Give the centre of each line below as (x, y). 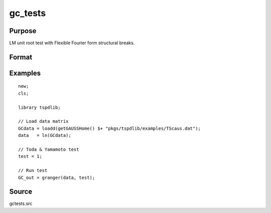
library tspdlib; (39, 107)
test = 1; (30, 156)
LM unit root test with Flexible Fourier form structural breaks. (72, 43)
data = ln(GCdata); (45, 136)
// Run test (33, 171)
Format (21, 57)
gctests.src (21, 203)
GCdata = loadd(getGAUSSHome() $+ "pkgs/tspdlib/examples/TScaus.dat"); (109, 128)
